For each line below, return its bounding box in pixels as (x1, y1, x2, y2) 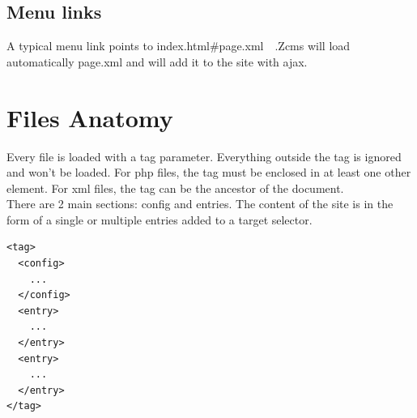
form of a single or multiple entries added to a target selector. (6, 211, 313, 228)
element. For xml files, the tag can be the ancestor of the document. (6, 179, 344, 196)
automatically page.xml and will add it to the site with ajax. (6, 53, 308, 70)
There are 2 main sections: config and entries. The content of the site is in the (6, 195, 394, 212)
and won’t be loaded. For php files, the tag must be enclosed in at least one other (6, 164, 411, 181)
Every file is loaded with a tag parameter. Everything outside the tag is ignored (6, 147, 402, 164)
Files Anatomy (6, 100, 173, 134)
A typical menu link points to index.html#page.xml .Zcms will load (6, 37, 351, 54)
